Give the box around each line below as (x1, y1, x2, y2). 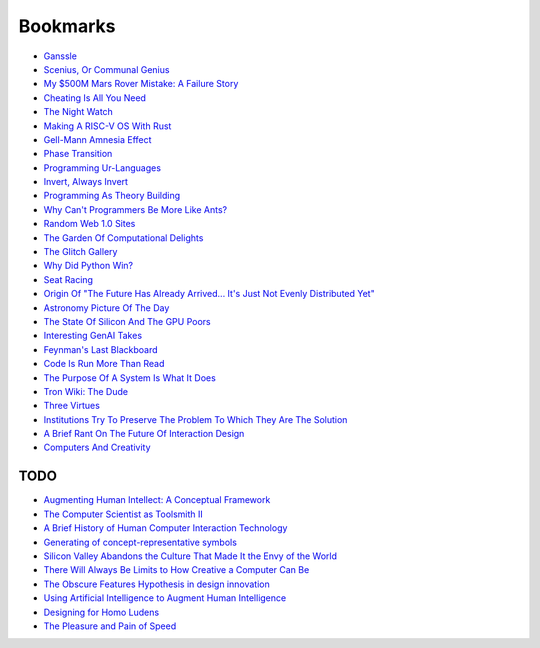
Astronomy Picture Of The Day (43, 301, 170, 314)
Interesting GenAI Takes (43, 330, 143, 342)
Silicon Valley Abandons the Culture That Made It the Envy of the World (43, 550, 338, 562)
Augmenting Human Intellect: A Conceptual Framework (43, 494, 271, 506)
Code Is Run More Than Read (43, 358, 165, 370)
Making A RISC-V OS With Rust (43, 120, 172, 132)
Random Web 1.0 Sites (43, 218, 136, 230)
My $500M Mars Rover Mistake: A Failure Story (43, 78, 239, 90)
